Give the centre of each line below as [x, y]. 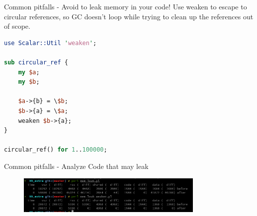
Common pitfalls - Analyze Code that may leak [76, 166]
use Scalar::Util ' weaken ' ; [50, 43]
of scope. [17, 26]
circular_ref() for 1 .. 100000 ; [56, 150]
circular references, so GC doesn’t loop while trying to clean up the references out [129, 16]
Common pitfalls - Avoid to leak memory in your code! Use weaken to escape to [126, 6]
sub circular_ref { [36, 62]
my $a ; [29, 72]
